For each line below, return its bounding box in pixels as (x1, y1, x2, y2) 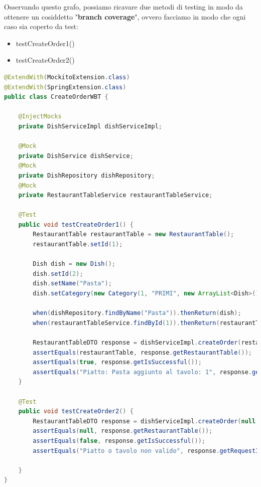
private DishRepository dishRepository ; (18, 172, 155, 179)
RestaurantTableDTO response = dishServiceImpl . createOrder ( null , (33, 417, 259, 425)
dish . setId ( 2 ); (33, 270, 83, 277)
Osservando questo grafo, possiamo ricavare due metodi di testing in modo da (4, 2, 243, 12)
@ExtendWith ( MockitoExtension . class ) (4, 73, 130, 81)
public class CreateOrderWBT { (4, 93, 108, 101)
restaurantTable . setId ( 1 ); (33, 241, 123, 248)
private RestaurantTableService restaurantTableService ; (18, 192, 213, 199)
